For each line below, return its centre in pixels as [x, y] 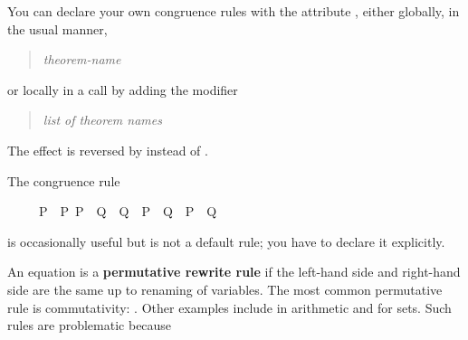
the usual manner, [57, 28]
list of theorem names [102, 120]
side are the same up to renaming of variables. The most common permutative [225, 289]
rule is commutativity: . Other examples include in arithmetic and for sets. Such [229, 307]
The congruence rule [64, 180]
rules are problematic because [90, 325]
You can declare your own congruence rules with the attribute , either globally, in [234, 11]
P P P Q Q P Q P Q [128, 211]
